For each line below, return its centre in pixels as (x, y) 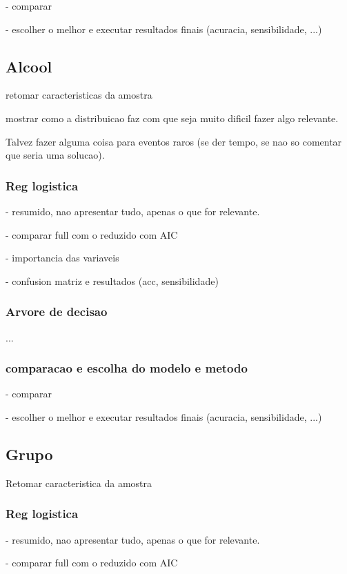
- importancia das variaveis (62, 258)
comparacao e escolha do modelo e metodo (127, 368)
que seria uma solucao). (55, 155)
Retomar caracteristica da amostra (79, 483)
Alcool (29, 66)
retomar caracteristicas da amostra (79, 95)
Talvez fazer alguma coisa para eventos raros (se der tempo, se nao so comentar (174, 141)
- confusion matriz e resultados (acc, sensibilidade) (112, 280)
